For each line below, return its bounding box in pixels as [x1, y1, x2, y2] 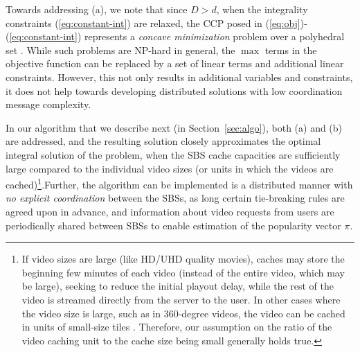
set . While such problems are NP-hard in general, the [6, 42, 235, 57]
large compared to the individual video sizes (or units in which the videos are [6, 161, 334, 175]
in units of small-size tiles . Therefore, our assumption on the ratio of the [21, 319, 332, 334]
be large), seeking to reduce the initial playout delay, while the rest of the [21, 279, 334, 293]
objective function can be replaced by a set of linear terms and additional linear [6, 56, 344, 71]
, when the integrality [216, 2, 308, 16]
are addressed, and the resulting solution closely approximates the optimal [6, 134, 321, 148]
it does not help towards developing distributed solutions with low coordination [6, 83, 343, 98]
